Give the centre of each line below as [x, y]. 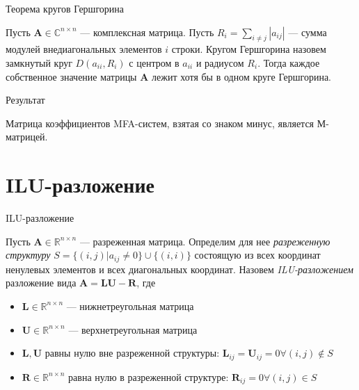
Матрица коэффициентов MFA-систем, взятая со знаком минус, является [160, 123]
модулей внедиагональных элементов [84, 49]
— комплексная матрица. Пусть [147, 32]
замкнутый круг [39, 62]
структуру [28, 255]
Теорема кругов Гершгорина [65, 8]
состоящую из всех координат [257, 255]
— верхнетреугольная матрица [133, 329]
